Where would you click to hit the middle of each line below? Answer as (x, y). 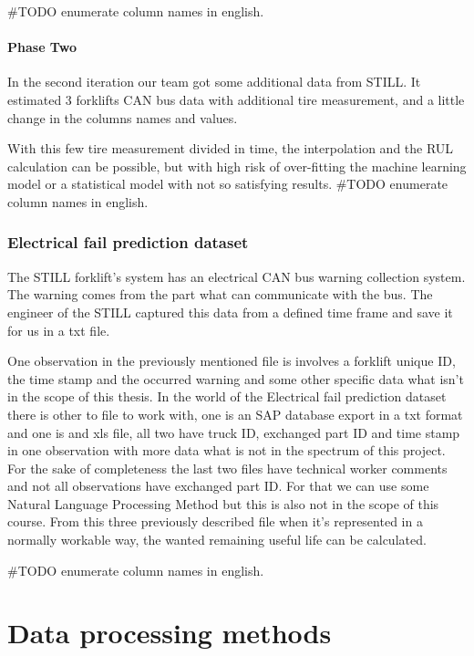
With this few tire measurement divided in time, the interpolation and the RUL (231, 148)
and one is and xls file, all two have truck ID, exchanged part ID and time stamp (234, 432)
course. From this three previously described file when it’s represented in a (215, 521)
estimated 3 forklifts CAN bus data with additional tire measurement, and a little (236, 99)
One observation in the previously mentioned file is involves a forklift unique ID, (232, 361)
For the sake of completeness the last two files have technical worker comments (227, 468)
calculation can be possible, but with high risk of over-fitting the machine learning (237, 166)
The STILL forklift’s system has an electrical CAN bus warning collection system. (237, 276)
